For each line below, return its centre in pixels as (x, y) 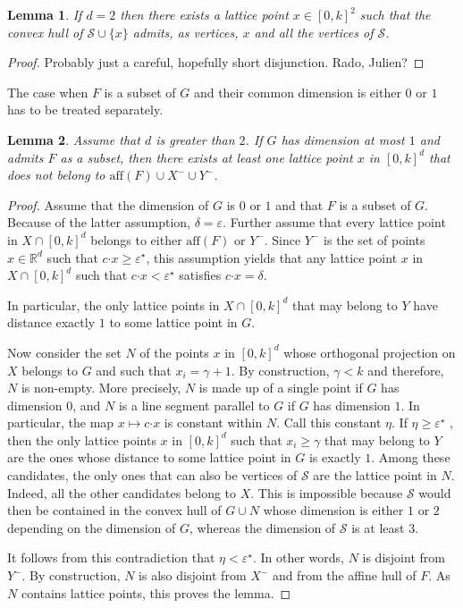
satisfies (200, 275)
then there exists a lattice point (204, 14)
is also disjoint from (193, 575)
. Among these (411, 457)
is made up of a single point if (281, 388)
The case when (48, 92)
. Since (282, 239)
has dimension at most (343, 139)
